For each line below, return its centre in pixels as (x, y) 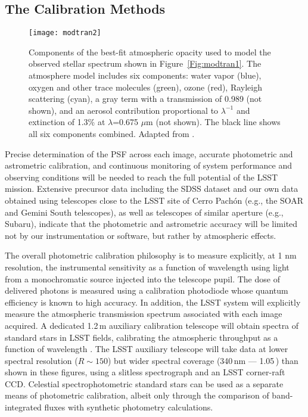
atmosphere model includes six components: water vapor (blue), (145, 75)
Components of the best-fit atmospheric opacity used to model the (150, 52)
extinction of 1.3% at (67, 122)
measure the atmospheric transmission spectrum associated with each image (144, 314)
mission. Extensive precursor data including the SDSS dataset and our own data (152, 189)
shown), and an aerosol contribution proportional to (124, 110)
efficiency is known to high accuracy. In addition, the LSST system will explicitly (153, 302)
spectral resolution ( (41, 360)
